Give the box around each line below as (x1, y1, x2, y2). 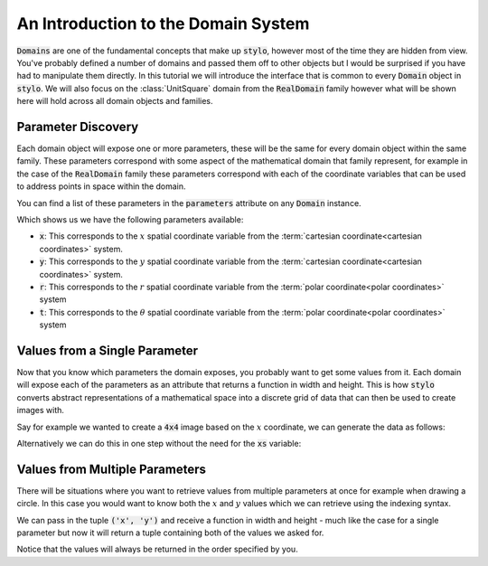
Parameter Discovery (16, 118, 139, 135)
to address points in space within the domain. (16, 181, 186, 192)
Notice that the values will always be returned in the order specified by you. (16, 543, 298, 555)
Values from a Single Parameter (16, 343, 199, 358)
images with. (16, 405, 65, 416)
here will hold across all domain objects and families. (16, 96, 213, 107)
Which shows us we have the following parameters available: (16, 213, 244, 225)
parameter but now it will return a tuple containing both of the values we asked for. (16, 527, 324, 538)
